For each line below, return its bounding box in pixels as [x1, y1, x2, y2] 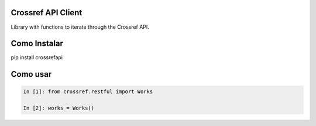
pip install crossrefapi [11, 54, 63, 61]
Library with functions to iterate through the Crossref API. [11, 23, 149, 30]
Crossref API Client [11, 8, 83, 18]
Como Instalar [11, 39, 64, 49]
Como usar [11, 69, 52, 79]
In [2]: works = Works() [23, 105, 95, 111]
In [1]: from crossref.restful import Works [23, 88, 153, 95]
